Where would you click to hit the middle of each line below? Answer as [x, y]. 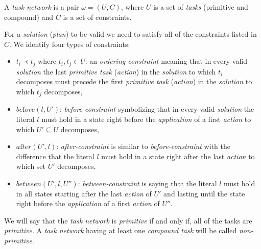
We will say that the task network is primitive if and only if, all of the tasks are [128, 220]
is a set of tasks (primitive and [201, 7]
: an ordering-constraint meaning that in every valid [166, 61]
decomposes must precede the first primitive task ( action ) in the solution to [134, 81]
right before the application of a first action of [88, 203]
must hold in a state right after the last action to [178, 156]
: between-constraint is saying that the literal [147, 183]
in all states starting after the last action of [84, 193]
